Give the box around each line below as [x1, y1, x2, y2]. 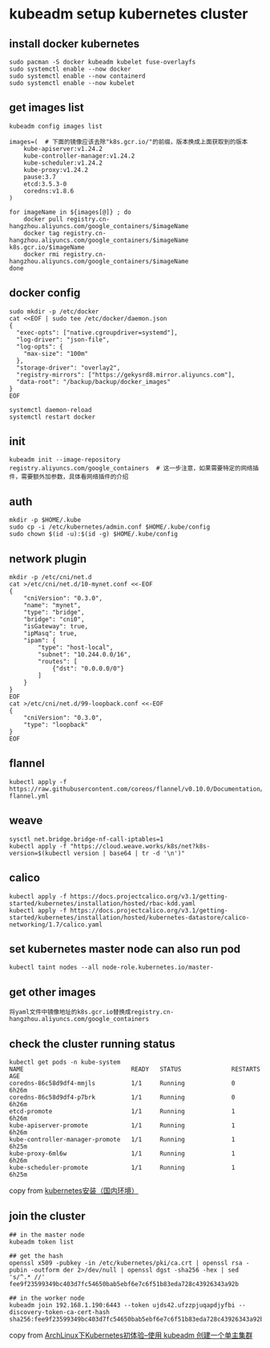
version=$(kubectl [9, 849, 71, 857]
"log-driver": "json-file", [16, 335, 111, 344]
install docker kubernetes [9, 37, 140, 51]
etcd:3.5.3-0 [23, 180, 67, 188]
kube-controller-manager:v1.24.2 [23, 152, 135, 160]
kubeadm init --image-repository [9, 455, 121, 464]
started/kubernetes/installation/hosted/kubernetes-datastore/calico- [9, 913, 250, 921]
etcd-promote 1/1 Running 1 [9, 1107, 236, 1115]
